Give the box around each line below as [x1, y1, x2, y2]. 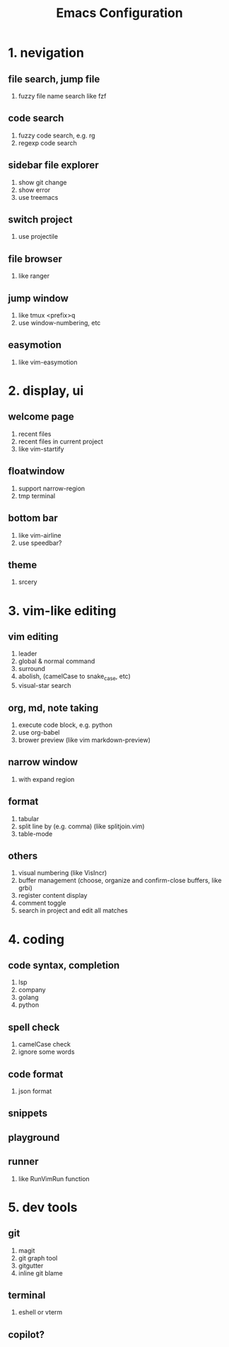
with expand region [18, 774, 75, 784]
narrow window [8, 756, 78, 768]
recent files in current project [18, 437, 103, 446]
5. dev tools [8, 1199, 78, 1215]
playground [8, 1132, 60, 1144]
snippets [8, 1108, 48, 1120]
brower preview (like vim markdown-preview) [18, 736, 151, 744]
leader [18, 650, 37, 658]
